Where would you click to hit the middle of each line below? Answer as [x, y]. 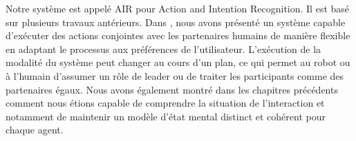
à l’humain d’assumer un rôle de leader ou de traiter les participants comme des [175, 75]
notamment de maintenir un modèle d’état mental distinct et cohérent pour [166, 116]
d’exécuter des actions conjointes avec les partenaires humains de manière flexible [178, 35]
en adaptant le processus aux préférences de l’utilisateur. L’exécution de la [163, 48]
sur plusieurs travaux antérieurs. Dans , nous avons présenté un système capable [176, 22]
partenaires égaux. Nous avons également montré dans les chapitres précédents [172, 89]
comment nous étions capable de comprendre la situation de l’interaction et [165, 103]
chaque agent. [35, 130]
